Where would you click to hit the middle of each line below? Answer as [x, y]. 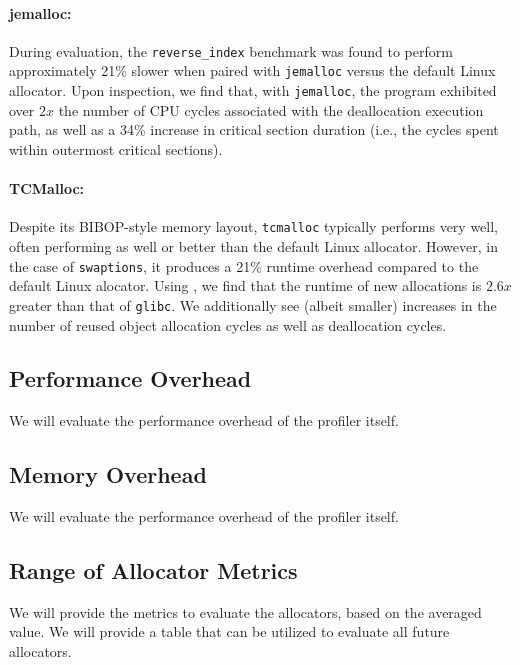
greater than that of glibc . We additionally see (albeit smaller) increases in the [253, 304]
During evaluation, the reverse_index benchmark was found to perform [231, 50]
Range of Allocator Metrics [153, 570]
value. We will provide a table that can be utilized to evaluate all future [229, 631]
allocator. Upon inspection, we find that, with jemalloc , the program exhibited [253, 90]
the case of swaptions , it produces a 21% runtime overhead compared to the [244, 265]
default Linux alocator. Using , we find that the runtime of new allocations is [245, 285]
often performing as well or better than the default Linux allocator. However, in [253, 246]
